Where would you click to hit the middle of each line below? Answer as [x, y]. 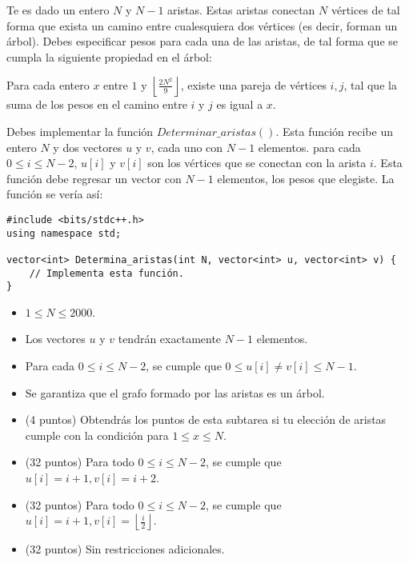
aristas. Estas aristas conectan [241, 10]
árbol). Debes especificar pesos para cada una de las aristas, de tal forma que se [202, 41]
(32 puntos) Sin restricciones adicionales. [125, 549]
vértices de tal [365, 10]
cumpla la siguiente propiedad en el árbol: [109, 56]
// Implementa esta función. [106, 273]
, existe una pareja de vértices [253, 84]
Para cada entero [48, 84]
